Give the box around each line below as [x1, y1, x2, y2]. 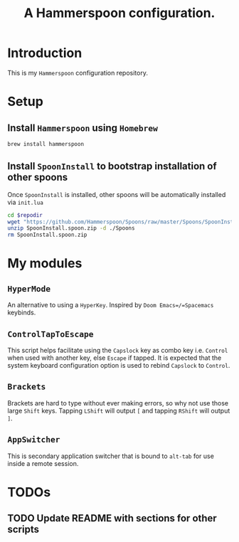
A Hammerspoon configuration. [23, 5, 216, 21]
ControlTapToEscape [7, 329, 94, 339]
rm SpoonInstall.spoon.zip [7, 231, 87, 239]
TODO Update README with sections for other [7, 512, 217, 524]
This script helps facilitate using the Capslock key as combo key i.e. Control [7, 346, 228, 354]
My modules [7, 255, 83, 272]
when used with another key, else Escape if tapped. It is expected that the [7, 354, 222, 362]
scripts [7, 524, 39, 536]
